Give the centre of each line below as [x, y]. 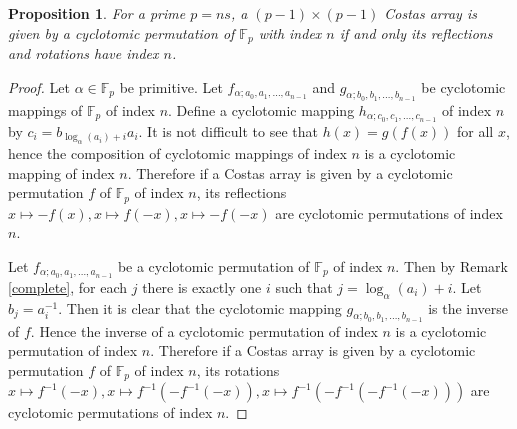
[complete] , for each [68, 286]
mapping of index [61, 172]
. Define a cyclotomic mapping [261, 109]
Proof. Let [39, 86]
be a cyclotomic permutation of [213, 265]
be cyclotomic [463, 86]
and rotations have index [83, 53]
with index [290, 32]
